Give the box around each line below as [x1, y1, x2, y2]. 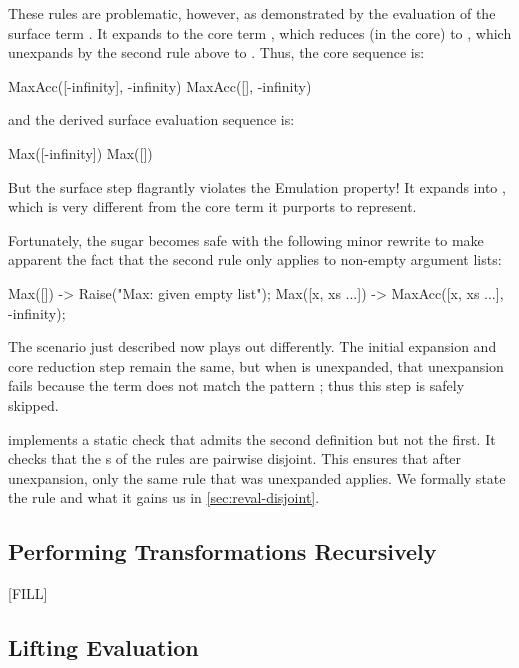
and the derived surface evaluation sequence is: [8, 109, 295, 130]
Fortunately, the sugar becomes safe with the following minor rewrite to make [8, 229, 484, 250]
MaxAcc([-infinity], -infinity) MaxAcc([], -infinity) [8, 75, 312, 96]
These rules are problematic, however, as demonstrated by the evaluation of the [8, 3, 496, 23]
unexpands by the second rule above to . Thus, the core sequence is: [8, 42, 425, 63]
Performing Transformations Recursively [8, 536, 437, 567]
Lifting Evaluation [8, 632, 199, 663]
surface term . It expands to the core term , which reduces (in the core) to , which [8, 22, 512, 43]
